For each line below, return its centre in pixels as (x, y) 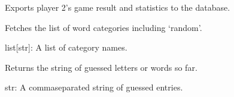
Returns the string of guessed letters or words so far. (101, 67)
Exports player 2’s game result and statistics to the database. (118, 7)
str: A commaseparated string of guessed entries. (94, 87)
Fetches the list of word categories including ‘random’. (104, 27)
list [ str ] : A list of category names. (66, 47)
